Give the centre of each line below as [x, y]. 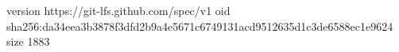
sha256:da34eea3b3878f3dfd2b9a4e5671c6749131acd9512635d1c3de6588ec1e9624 [200, 26]
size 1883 [28, 41]
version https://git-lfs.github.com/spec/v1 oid [118, 10]
